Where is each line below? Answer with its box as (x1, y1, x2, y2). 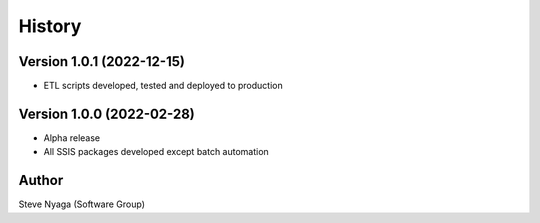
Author (18, 172, 64, 189)
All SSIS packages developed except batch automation (43, 146, 269, 158)
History (18, 15, 82, 37)
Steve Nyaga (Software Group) (18, 198, 145, 210)
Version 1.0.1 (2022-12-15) (18, 53, 185, 70)
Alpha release (43, 131, 101, 144)
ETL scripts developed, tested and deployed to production (43, 80, 284, 92)
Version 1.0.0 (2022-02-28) (18, 105, 195, 122)
